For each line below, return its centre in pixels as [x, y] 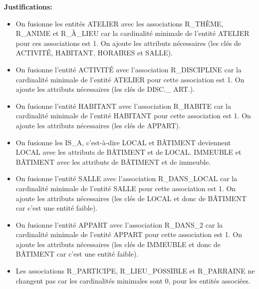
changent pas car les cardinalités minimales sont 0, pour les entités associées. [133, 280]
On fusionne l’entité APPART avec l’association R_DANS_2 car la [119, 224]
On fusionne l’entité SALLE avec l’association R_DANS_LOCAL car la [127, 178]
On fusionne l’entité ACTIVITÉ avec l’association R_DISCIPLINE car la [129, 69]
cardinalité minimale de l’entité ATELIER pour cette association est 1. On [130, 79]
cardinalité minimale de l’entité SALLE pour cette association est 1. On [126, 188]
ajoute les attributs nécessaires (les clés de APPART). [98, 125]
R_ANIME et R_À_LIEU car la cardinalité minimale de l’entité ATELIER [132, 33]
